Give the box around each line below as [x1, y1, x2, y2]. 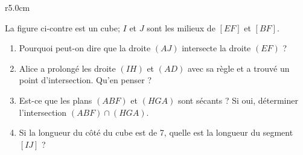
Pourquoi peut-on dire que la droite [19, 42, 151, 54]
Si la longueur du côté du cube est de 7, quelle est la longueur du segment [19, 126, 293, 139]
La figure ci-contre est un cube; [5, 21, 120, 34]
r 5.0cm [5, 1, 30, 13]
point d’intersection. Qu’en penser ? [19, 74, 151, 86]
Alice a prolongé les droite [19, 62, 116, 74]
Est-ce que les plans [19, 93, 92, 106]
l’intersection [19, 106, 67, 118]
